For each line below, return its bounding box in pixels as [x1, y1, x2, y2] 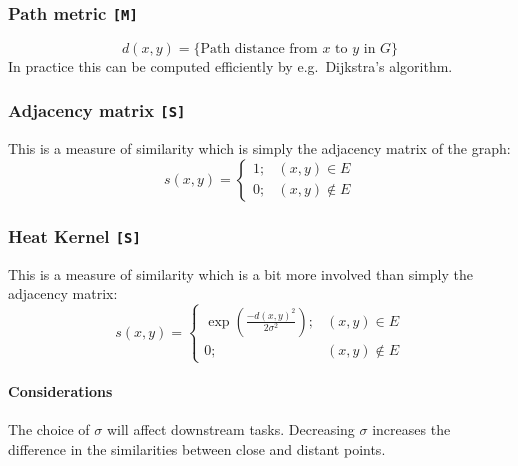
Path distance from [200, 41, 318, 56]
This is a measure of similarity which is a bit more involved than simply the [8, 263, 473, 284]
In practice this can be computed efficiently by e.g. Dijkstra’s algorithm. [8, 55, 453, 76]
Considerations [8, 380, 113, 401]
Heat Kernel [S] [8, 223, 141, 248]
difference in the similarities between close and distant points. [8, 438, 386, 459]
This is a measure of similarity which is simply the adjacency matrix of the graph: [8, 138, 511, 159]
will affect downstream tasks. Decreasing [106, 419, 355, 440]
